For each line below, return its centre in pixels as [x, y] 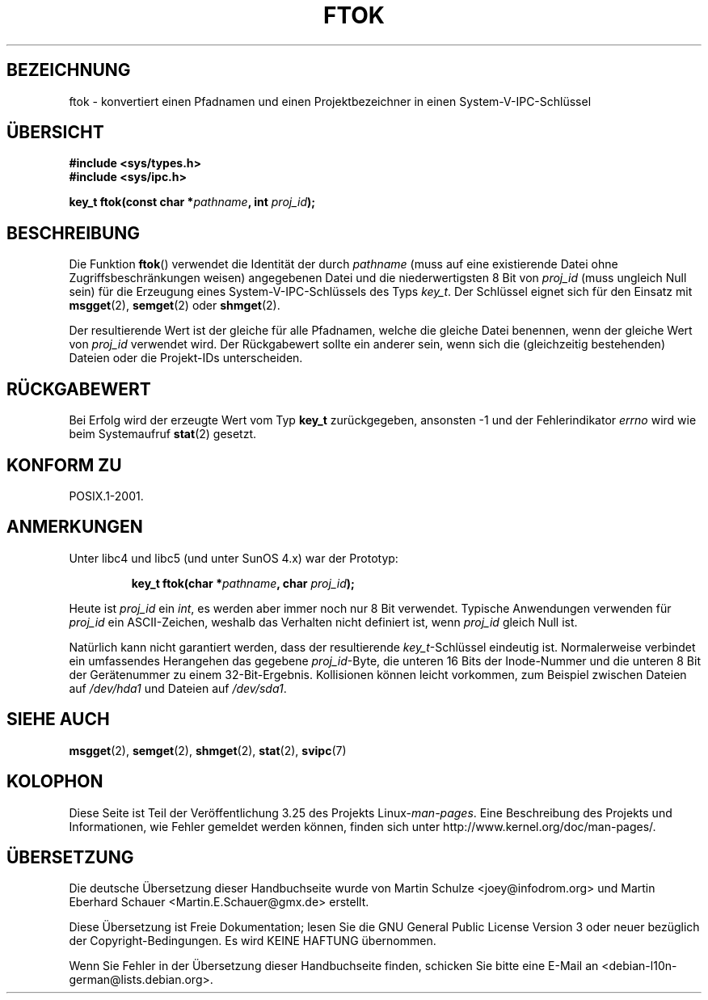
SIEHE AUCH [58, 719]
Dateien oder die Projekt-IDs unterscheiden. [186, 358]
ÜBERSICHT [55, 133]
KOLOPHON [55, 782]
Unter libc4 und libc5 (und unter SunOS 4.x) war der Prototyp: [234, 558]
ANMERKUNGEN [75, 527]
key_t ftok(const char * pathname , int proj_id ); [192, 202]
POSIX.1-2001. [106, 496]
